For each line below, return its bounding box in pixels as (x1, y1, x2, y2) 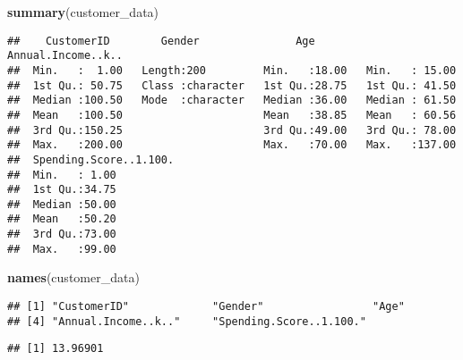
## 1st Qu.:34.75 (7, 183, 116, 197)
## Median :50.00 (7, 197, 116, 211)
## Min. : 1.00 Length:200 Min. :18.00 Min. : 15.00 (7, 63, 457, 77)
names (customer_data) (7, 268, 140, 287)
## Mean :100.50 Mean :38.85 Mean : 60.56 (7, 108, 457, 121)
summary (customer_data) (7, 3, 159, 21)
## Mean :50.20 (7, 213, 116, 226)
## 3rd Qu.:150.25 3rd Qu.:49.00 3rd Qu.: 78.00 (7, 123, 457, 137)
